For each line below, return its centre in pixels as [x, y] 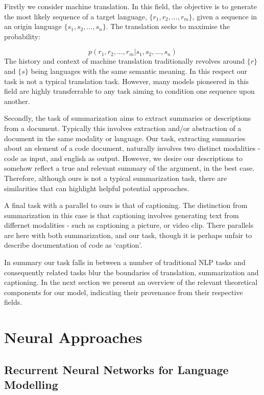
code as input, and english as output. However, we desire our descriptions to [123, 158]
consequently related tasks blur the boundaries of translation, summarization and [131, 272]
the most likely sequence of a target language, [76, 16]
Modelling [31, 385]
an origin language [33, 26]
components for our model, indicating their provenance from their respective [124, 292]
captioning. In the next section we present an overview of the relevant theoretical [131, 282]
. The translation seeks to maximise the [168, 26]
